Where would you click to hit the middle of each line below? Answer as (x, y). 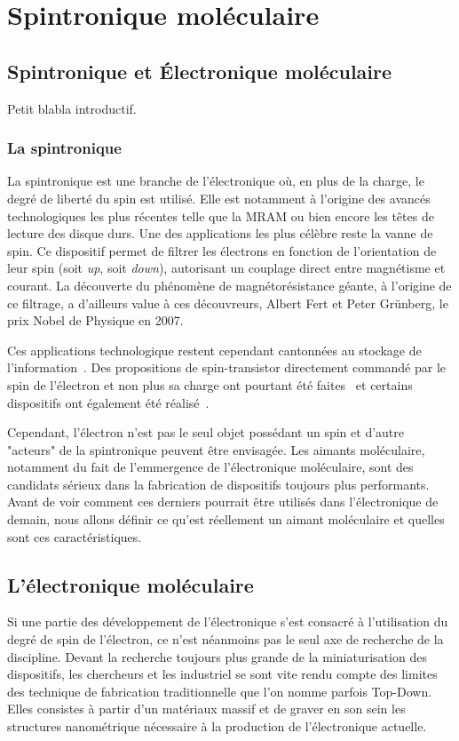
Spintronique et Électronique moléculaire (200, 71)
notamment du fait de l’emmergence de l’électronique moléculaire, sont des (210, 467)
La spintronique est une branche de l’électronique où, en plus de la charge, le (216, 181)
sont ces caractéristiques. (75, 536)
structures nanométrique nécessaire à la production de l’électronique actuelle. (217, 726)
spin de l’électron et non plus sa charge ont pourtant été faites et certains (210, 384)
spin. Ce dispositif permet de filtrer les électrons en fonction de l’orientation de (222, 250)
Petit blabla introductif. (72, 108)
